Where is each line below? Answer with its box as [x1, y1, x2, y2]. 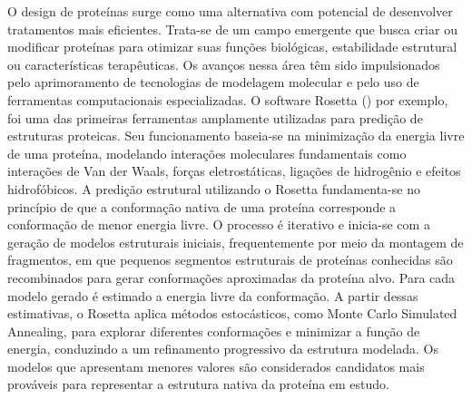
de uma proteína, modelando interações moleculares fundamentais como [7, 143, 407, 162]
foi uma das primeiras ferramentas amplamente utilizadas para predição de [7, 108, 423, 127]
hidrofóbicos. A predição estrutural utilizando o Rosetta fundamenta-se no [7, 179, 420, 198]
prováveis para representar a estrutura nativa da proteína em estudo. [7, 375, 390, 394]
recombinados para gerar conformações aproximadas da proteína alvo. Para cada [7, 268, 456, 287]
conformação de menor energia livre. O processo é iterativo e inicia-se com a [7, 215, 430, 234]
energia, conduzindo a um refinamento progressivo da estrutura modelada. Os [7, 339, 439, 358]
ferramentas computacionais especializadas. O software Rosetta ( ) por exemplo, [7, 90, 448, 109]
